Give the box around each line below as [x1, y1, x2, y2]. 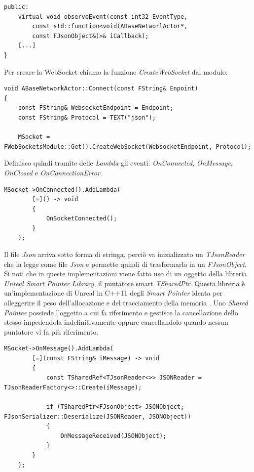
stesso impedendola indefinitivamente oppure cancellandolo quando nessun [4, 317, 228, 327]
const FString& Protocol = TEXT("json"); [18, 114, 156, 121]
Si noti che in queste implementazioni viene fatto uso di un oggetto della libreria [4, 268, 247, 279]
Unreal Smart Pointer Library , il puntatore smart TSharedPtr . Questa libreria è [4, 278, 245, 288]
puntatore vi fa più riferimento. [4, 326, 99, 337]
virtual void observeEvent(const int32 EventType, [18, 13, 188, 20]
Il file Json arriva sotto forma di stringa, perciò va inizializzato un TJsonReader [4, 249, 245, 259]
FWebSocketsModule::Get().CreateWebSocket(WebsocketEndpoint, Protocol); [4, 143, 252, 150]
